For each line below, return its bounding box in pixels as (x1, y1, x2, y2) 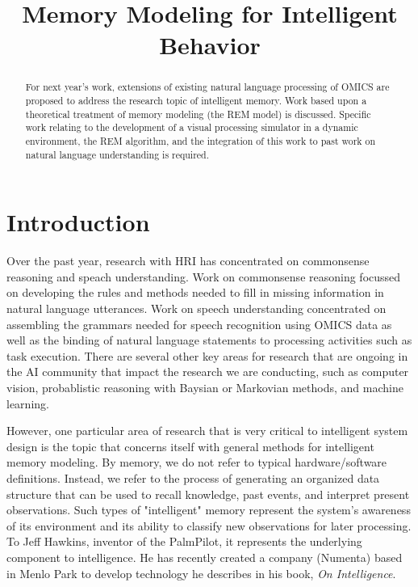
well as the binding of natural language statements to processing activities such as (6, 332, 412, 348)
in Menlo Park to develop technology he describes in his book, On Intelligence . (6, 564, 396, 581)
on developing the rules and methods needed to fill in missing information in (6, 284, 384, 301)
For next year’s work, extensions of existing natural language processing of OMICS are (25, 80, 390, 94)
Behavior (159, 28, 261, 61)
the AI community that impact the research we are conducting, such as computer (6, 363, 409, 380)
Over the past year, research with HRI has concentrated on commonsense (6, 252, 370, 269)
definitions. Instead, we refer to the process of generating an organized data (6, 469, 380, 486)
